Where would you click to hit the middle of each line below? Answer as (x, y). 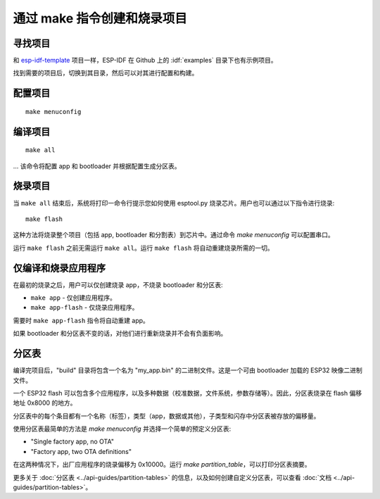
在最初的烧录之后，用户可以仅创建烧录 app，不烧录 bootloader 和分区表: (118, 284)
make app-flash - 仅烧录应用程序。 (84, 308)
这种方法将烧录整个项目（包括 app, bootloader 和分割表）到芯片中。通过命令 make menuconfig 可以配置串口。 (173, 235)
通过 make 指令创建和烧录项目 (100, 18)
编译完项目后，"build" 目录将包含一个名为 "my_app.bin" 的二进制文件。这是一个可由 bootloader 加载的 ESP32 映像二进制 (188, 370)
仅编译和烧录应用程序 (59, 268)
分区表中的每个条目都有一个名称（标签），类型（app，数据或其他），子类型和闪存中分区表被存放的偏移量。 (166, 416)
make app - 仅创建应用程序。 (73, 298)
